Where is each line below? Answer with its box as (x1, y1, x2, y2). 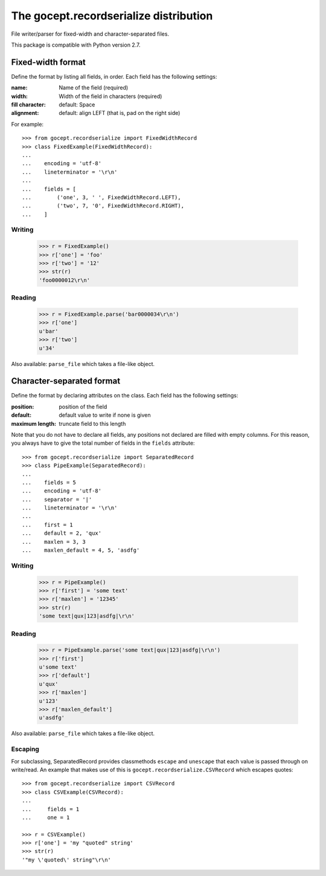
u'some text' (39, 664, 78, 671)
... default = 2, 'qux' (22, 530, 102, 537)
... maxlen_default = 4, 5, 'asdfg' (22, 547, 140, 554)
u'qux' (39, 681, 59, 687)
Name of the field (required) (59, 84, 129, 91)
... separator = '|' (22, 496, 92, 503)
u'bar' (39, 327, 59, 335)
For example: (11, 120, 44, 128)
